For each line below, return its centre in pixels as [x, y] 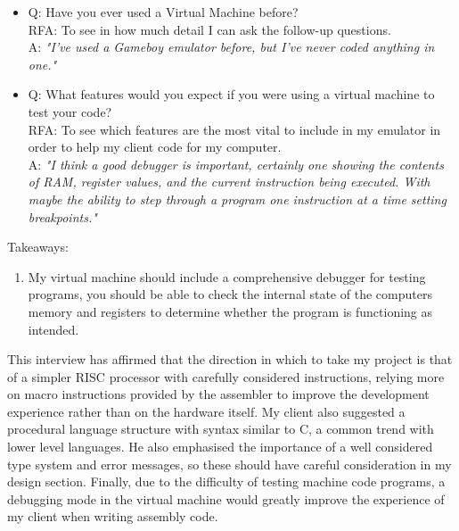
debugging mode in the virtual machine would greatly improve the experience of [226, 498]
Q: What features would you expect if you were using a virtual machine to [231, 94]
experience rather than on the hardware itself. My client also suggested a [206, 411]
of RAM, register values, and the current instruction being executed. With [229, 182]
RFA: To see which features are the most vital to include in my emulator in [234, 129]
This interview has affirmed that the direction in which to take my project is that [230, 359]
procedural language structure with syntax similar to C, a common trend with [221, 429]
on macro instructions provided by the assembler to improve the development [218, 394]
